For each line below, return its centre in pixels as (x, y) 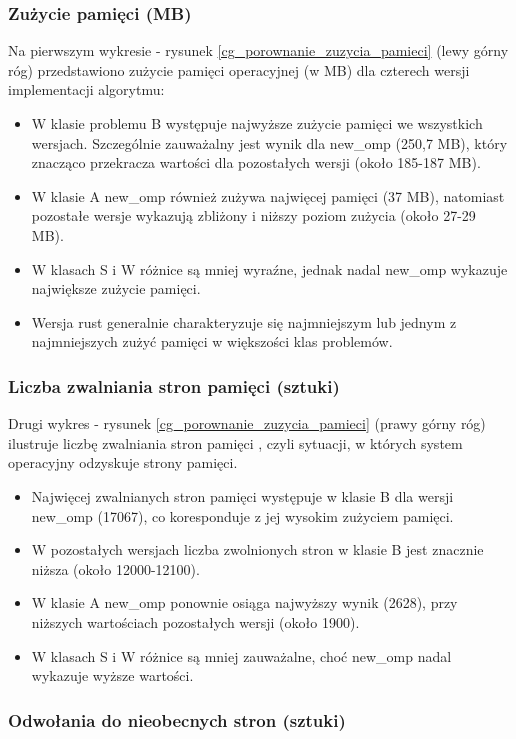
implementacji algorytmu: (86, 89)
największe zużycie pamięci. (116, 288)
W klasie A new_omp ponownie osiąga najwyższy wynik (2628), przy (244, 602)
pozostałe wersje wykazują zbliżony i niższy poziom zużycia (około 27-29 (253, 215)
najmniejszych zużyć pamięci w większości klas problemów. (212, 341)
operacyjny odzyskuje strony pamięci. (123, 462)
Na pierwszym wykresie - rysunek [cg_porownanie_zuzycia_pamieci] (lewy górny (258, 50)
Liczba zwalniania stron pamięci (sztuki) (174, 385)
